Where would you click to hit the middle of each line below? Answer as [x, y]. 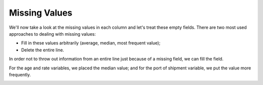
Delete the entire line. [43, 50]
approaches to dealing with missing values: [52, 34]
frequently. [20, 74]
